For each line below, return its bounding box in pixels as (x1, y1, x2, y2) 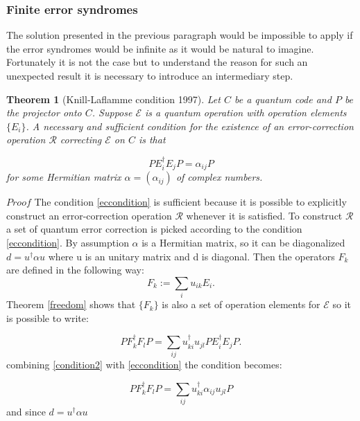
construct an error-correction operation (6, 208, 172, 222)
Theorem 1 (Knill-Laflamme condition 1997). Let (6, 91, 221, 106)
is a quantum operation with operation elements (145, 105, 347, 120)
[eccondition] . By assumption (6, 235, 129, 250)
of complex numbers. (175, 170, 263, 184)
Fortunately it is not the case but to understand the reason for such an (6, 55, 308, 69)
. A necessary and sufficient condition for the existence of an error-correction (26, 118, 354, 133)
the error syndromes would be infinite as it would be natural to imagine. (6, 41, 314, 55)
